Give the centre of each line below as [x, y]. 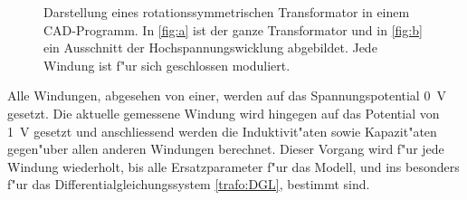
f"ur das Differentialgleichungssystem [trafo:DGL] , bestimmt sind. [189, 184]
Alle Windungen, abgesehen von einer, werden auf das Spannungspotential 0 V [227, 95]
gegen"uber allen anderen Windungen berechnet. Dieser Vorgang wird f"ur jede [226, 149]
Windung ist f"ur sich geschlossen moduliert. [167, 65]
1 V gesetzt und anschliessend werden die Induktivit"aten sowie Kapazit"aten [222, 131]
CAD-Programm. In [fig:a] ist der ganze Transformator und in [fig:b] [233, 29]
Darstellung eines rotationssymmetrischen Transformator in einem [227, 12]
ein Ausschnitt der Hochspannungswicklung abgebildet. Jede [210, 48]
